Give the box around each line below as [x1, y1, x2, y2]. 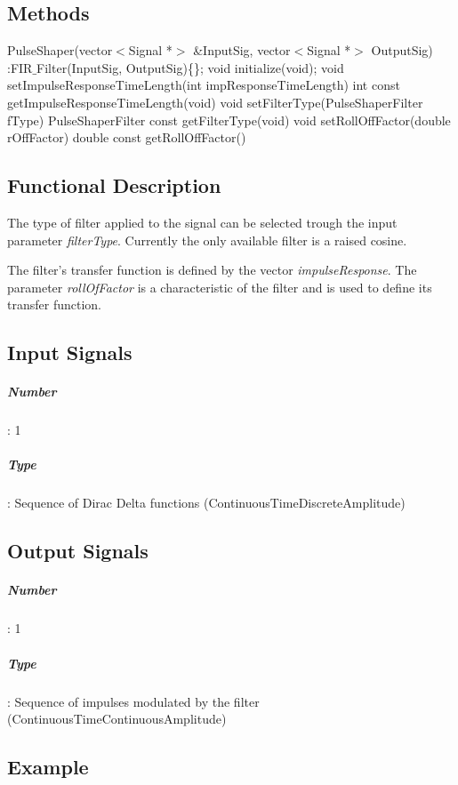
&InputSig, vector [193, 41, 291, 60]
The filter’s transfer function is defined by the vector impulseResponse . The [7, 260, 417, 279]
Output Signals [7, 537, 149, 565]
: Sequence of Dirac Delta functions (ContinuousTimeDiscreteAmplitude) [7, 493, 406, 512]
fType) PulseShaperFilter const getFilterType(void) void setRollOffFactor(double [7, 110, 451, 129]
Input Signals [7, 339, 133, 366]
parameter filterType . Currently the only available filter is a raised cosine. [7, 230, 407, 249]
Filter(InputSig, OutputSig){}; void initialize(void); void [36, 58, 344, 76]
